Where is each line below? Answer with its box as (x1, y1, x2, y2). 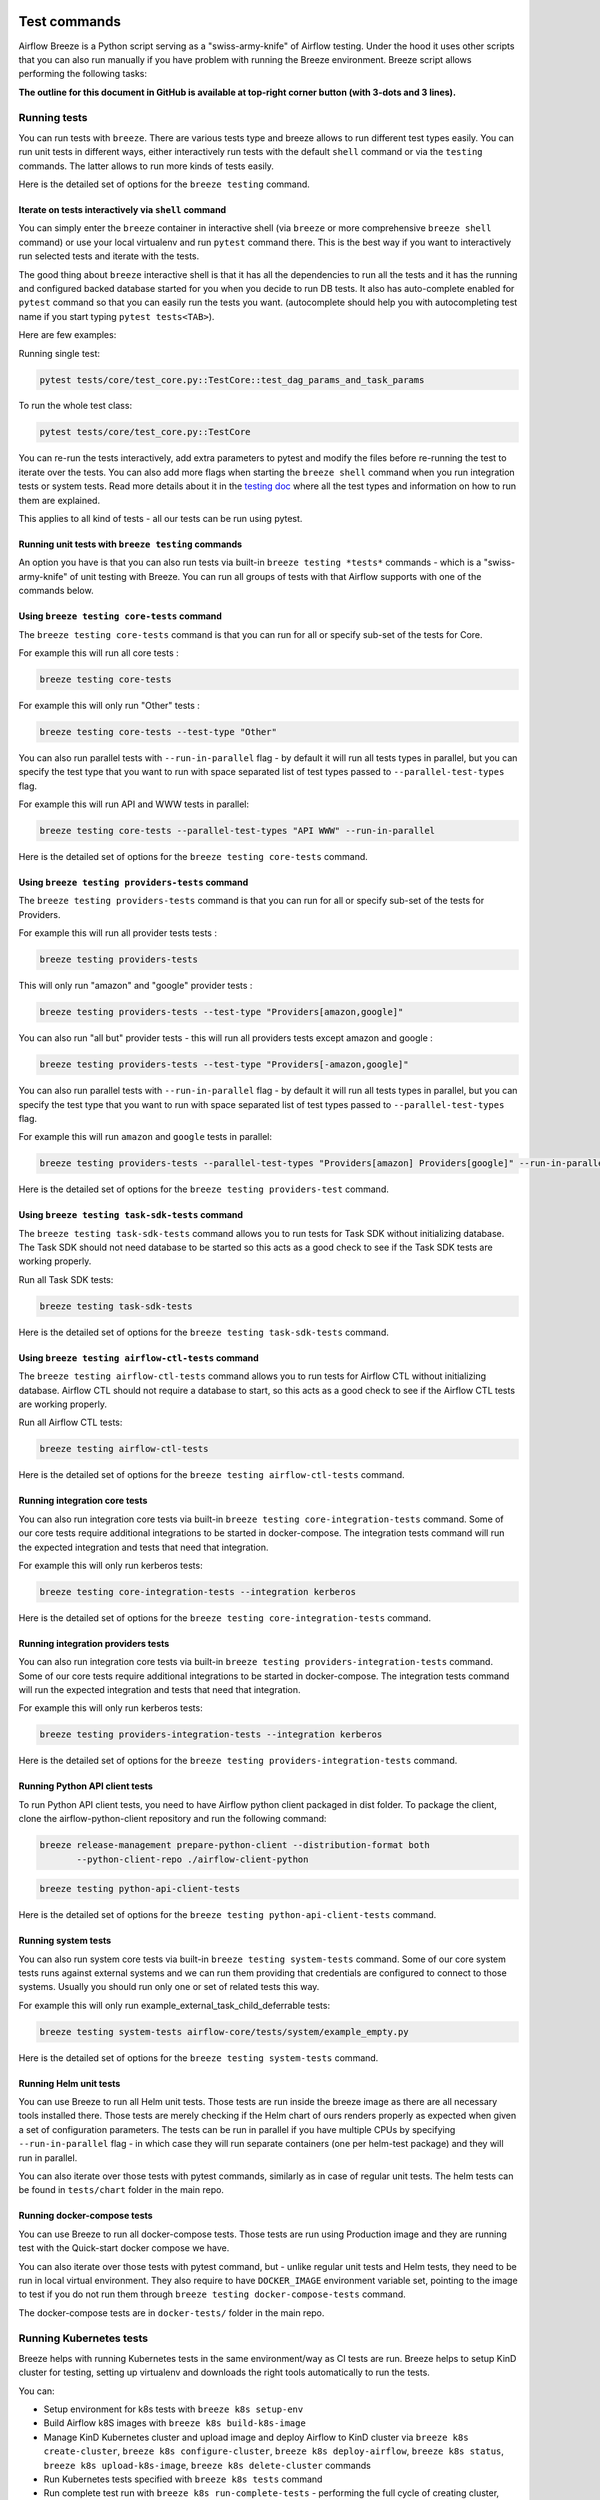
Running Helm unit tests (18, 2077, 121, 2089)
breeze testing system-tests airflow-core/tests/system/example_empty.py (39, 2026, 409, 2037)
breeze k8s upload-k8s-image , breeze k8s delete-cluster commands (43, 2459, 372, 2471)
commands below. (18, 585, 94, 597)
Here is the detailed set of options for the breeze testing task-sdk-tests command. (18, 1326, 389, 1338)
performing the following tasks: (18, 68, 148, 80)
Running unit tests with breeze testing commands (18, 538, 243, 550)
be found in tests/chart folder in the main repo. (18, 2184, 225, 2196)
